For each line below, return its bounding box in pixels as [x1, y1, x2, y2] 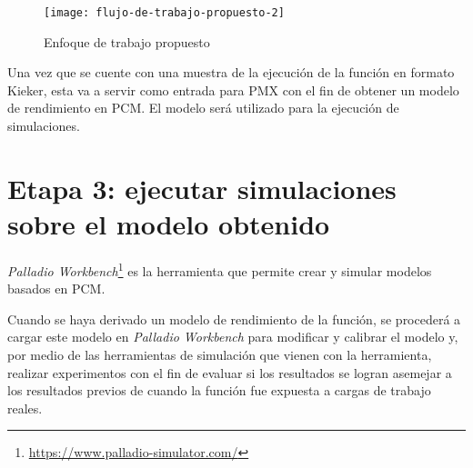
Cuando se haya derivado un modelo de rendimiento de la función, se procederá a [7, 309, 461, 328]
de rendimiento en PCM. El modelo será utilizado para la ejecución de [7, 98, 399, 117]
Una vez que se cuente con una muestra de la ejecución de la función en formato [7, 63, 455, 82]
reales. [7, 398, 43, 417]
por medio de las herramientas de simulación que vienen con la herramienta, [7, 344, 432, 363]
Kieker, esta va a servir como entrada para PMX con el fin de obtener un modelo [7, 80, 459, 99]
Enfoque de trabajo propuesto [44, 32, 210, 51]
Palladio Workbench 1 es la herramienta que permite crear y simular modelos [7, 258, 432, 280]
